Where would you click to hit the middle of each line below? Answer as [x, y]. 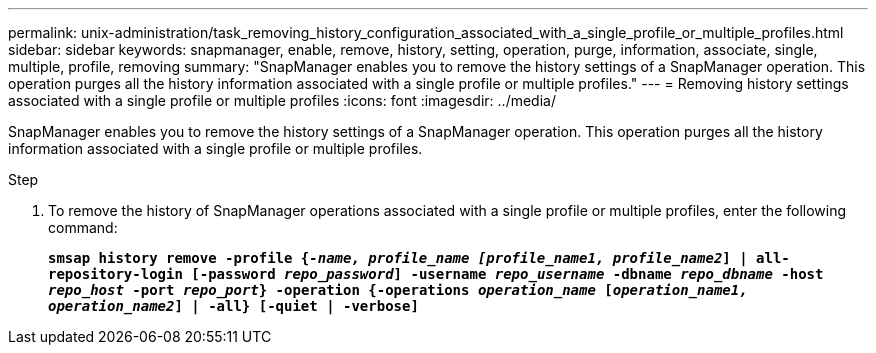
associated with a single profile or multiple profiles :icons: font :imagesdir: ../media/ [282, 100]
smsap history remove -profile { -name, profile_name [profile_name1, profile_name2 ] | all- [419, 258]
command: [83, 227]
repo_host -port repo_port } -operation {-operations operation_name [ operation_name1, [398, 290]
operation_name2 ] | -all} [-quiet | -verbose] [233, 306]
